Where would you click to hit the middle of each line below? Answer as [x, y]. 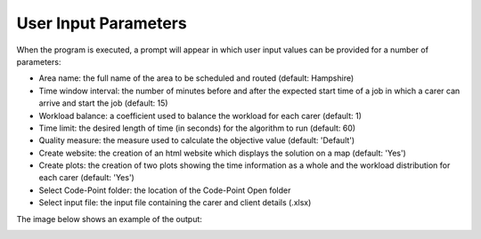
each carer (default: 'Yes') [87, 178]
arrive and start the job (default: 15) [103, 103]
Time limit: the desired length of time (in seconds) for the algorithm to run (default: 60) [197, 128]
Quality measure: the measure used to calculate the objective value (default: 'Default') [197, 140]
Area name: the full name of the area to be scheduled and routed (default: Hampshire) [196, 78]
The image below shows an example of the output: [109, 219]
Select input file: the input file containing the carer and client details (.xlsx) [175, 203]
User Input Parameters [102, 23]
